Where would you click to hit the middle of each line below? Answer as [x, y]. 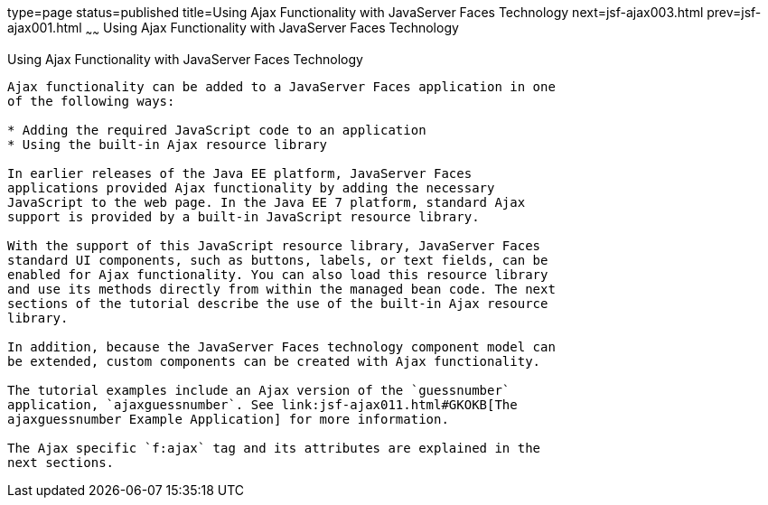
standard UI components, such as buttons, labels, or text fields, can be [278, 260]
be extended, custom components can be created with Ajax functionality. [274, 361]
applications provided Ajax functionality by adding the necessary [251, 187]
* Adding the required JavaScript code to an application [217, 130]
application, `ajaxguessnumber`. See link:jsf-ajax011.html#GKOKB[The [262, 404]
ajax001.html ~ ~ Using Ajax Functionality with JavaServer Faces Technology [233, 29]
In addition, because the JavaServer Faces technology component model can [281, 346]
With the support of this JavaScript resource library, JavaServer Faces [274, 245]
